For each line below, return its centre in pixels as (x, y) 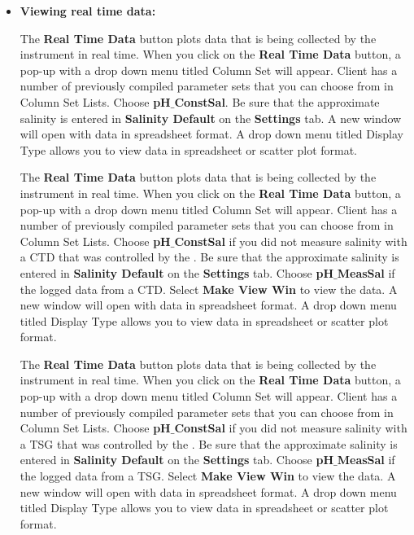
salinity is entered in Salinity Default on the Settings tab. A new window (211, 118)
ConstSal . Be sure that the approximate (277, 101)
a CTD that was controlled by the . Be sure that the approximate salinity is (209, 257)
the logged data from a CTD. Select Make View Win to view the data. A (209, 289)
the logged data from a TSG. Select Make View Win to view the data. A (208, 476)
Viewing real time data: (88, 11)
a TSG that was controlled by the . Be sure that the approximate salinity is (209, 443)
